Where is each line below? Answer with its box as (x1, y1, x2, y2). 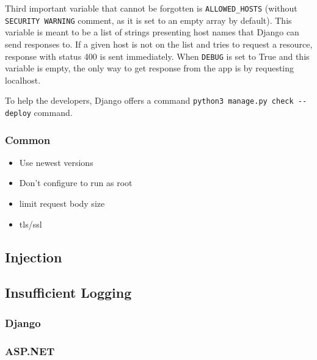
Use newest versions (19, 156, 93, 168)
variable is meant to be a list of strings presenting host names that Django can (5, 26, 299, 38)
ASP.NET (5, 343, 55, 358)
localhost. (5, 73, 41, 86)
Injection (5, 247, 62, 266)
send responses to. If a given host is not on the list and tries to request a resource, (5, 37, 313, 50)
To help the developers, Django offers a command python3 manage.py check (5, 94, 294, 107)
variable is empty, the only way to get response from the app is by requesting (5, 62, 294, 74)
